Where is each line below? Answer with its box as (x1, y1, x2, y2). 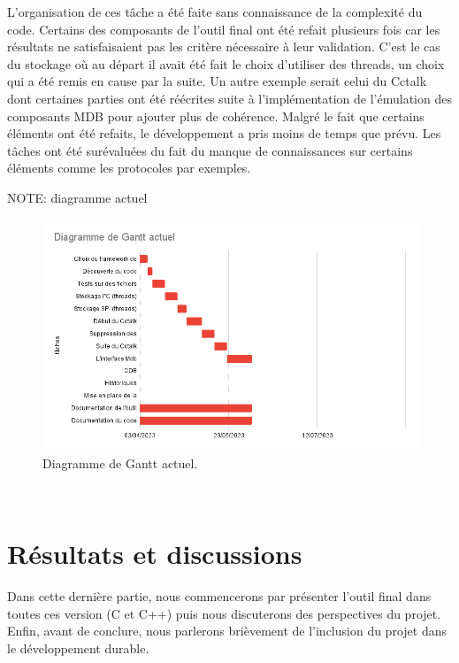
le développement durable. (7, 638, 149, 657)
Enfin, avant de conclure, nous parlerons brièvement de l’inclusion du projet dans (7, 621, 447, 640)
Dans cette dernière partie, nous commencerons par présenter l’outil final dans (7, 587, 432, 605)
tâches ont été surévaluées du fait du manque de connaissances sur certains (7, 141, 413, 159)
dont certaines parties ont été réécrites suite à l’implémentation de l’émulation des (7, 89, 452, 107)
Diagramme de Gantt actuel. (42, 453, 198, 472)
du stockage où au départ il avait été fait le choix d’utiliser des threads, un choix (7, 54, 445, 73)
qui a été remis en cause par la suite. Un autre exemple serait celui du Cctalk (7, 72, 427, 90)
